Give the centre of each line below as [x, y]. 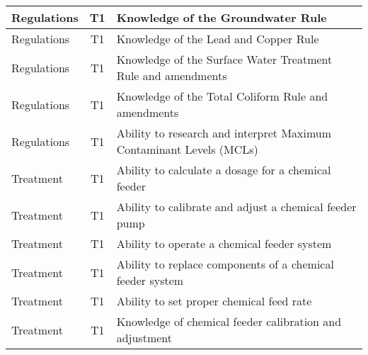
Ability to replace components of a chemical [225, 264]
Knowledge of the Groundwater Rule [222, 17]
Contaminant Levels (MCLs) [187, 149]
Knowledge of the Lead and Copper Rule [218, 39]
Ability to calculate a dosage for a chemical [224, 170]
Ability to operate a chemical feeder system [224, 243]
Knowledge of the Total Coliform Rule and [222, 96]
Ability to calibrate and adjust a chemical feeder [236, 207]
